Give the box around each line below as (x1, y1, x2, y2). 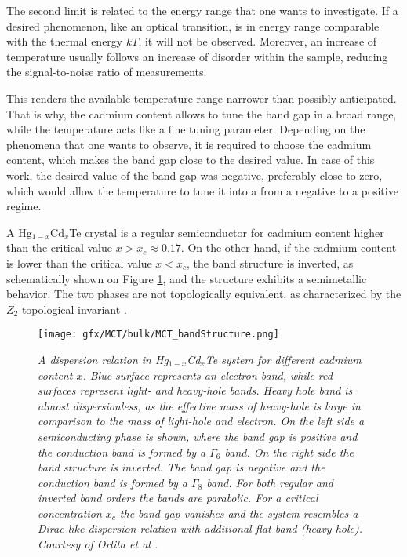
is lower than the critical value (6, 254, 152, 271)
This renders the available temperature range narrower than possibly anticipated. (6, 89, 397, 106)
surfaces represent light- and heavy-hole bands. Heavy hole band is (38, 382, 353, 399)
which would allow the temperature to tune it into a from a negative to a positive (6, 182, 398, 198)
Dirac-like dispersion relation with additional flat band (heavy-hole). (38, 520, 363, 537)
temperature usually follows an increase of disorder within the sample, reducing (6, 48, 388, 64)
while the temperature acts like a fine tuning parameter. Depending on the (6, 121, 365, 137)
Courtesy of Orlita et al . (38, 536, 158, 552)
